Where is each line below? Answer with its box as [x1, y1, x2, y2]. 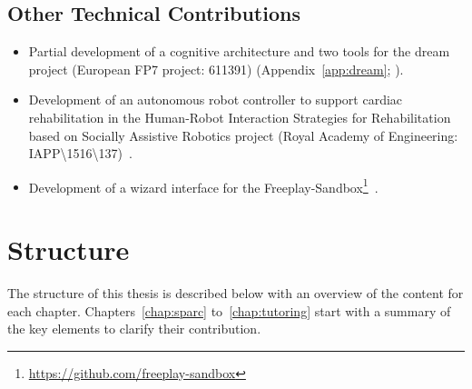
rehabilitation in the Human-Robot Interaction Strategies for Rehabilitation [28, 107, 451, 126]
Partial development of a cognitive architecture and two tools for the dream [28, 42, 450, 61]
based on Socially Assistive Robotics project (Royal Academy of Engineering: [28, 125, 458, 145]
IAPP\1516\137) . [28, 144, 133, 163]
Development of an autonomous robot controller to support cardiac [28, 90, 403, 109]
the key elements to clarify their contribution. [7, 319, 261, 338]
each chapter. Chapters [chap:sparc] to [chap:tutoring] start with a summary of [7, 301, 451, 320]
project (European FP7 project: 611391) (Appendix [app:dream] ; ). [28, 59, 404, 78]
